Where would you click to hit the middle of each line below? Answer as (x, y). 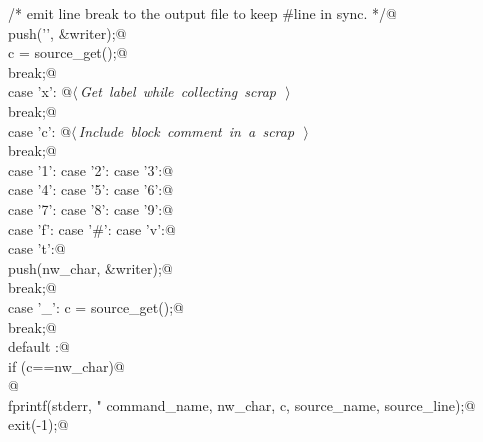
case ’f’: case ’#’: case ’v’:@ (92, 228)
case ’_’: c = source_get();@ (96, 306)
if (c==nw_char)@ (66, 365)
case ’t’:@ (37, 248)
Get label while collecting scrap (178, 91)
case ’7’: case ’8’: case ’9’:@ (91, 208)
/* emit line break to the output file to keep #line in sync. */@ (202, 13)
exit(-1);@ (38, 424)
